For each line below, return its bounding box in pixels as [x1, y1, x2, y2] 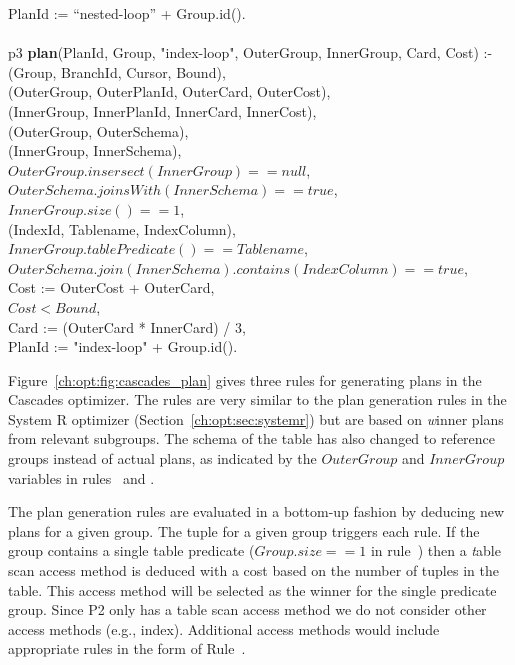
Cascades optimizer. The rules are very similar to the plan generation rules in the [8, 389, 507, 410]
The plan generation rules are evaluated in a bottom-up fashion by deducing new [8, 501, 505, 522]
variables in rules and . [8, 467, 155, 488]
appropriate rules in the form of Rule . [8, 638, 246, 659]
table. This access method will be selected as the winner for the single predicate [8, 579, 497, 600]
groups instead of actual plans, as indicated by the [8, 448, 317, 469]
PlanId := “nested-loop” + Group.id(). [8, 3, 246, 23]
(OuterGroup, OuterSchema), [8, 120, 189, 141]
